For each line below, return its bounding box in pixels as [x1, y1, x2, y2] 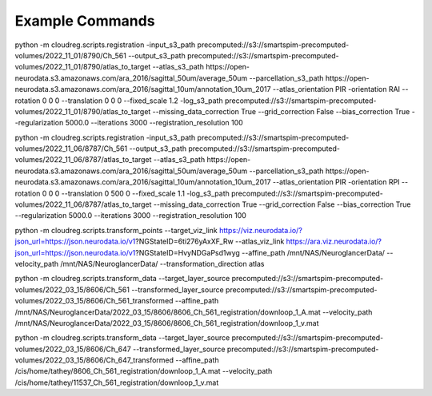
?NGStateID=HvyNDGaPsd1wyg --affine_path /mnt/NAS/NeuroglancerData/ [134, 247, 386, 257]
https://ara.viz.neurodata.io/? [286, 236, 382, 247]
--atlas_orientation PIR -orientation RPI [272, 177, 400, 187]
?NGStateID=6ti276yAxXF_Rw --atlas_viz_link [134, 236, 285, 247]
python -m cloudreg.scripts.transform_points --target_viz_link [14, 225, 218, 235]
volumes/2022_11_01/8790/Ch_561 [14, 50, 127, 60]
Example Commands [14, 12, 155, 30]
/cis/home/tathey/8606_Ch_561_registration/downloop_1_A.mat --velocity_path [14, 366, 273, 376]
